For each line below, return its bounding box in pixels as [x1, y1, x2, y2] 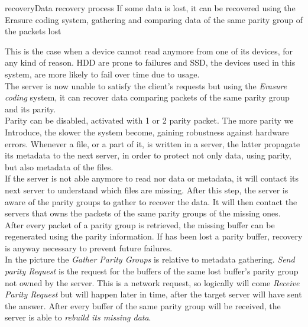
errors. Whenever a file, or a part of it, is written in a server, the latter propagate [5, 137, 300, 150]
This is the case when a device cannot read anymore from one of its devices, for [5, 44, 293, 57]
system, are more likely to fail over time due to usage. [5, 67, 200, 80]
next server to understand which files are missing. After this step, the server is [5, 183, 288, 196]
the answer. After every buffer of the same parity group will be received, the [5, 299, 281, 312]
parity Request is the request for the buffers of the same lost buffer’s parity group [5, 265, 299, 277]
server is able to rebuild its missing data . [5, 311, 151, 323]
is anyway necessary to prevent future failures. [5, 241, 173, 254]
